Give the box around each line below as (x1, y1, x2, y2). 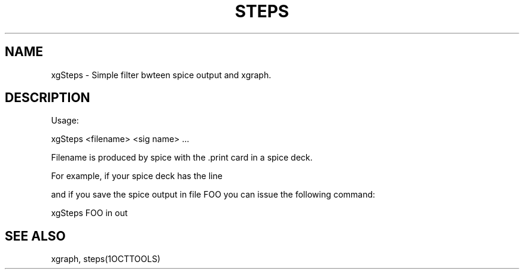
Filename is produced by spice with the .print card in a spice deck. (51, 152, 313, 163)
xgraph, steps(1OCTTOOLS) (51, 254, 161, 264)
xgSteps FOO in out (51, 208, 128, 218)
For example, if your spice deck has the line (51, 171, 223, 181)
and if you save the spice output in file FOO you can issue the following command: (51, 189, 376, 200)
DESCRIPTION (5, 90, 90, 106)
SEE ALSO (5, 228, 66, 244)
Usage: (51, 115, 79, 126)
